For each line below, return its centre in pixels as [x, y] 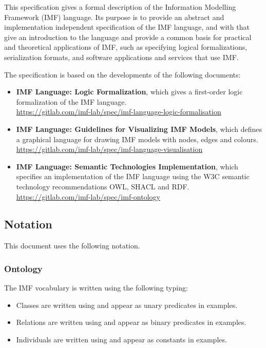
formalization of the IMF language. [71, 101]
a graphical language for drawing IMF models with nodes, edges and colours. [137, 139]
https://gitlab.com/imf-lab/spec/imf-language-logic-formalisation [119, 112]
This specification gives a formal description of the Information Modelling [120, 7]
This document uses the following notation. [72, 246]
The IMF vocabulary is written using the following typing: [96, 288]
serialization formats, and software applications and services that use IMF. [121, 57]
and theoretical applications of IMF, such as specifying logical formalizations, [126, 47]
